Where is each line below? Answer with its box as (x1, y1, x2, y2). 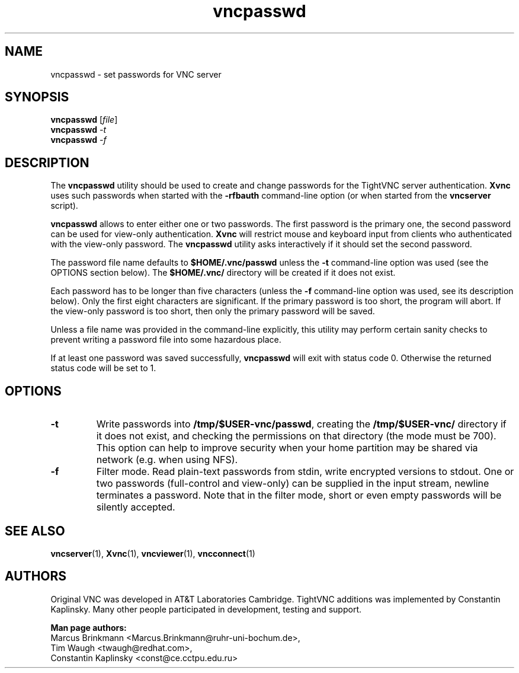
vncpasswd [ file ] (50, 114, 118, 125)
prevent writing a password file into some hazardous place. (50, 334, 281, 345)
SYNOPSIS (5, 90, 69, 105)
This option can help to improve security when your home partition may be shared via (96, 442, 478, 454)
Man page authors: (50, 622, 127, 633)
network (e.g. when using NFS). (96, 454, 238, 466)
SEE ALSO (5, 523, 65, 538)
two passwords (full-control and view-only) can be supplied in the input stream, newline (96, 477, 489, 490)
